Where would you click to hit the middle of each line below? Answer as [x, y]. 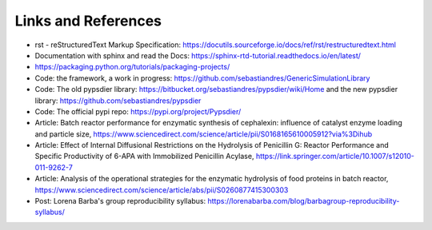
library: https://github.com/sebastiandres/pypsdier [118, 101]
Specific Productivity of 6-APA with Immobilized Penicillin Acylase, [144, 157]
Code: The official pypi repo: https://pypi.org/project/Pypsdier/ [138, 111]
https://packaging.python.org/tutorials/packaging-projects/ [132, 67]
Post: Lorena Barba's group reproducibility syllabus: [120, 201]
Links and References [88, 21]
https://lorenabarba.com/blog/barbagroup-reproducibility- [304, 201]
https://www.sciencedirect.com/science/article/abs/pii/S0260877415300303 [162, 190]
